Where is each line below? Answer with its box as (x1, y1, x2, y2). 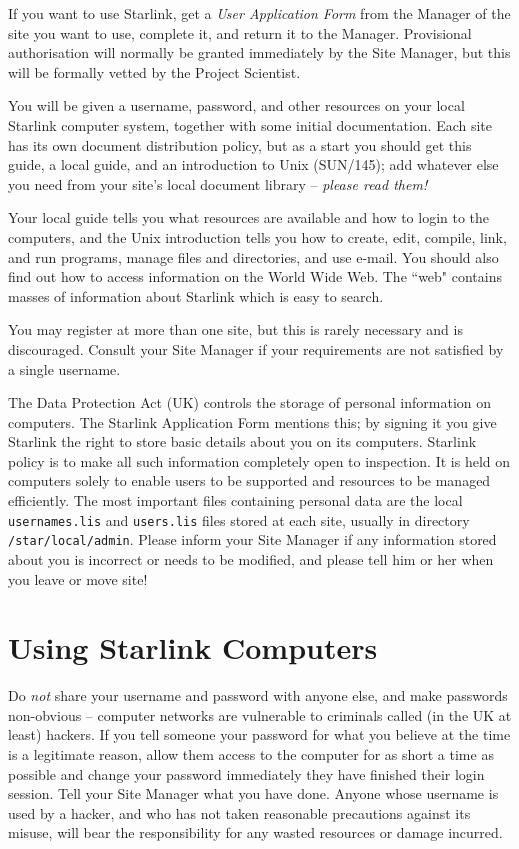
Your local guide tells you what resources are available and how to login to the (8, 207, 490, 228)
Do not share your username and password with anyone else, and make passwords (8, 685, 508, 706)
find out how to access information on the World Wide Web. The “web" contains (8, 266, 502, 287)
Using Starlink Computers (8, 627, 378, 668)
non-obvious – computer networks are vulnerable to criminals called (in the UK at (8, 704, 512, 725)
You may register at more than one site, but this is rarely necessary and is (8, 319, 463, 340)
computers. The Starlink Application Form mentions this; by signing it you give (8, 411, 497, 432)
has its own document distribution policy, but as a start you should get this (8, 134, 472, 155)
